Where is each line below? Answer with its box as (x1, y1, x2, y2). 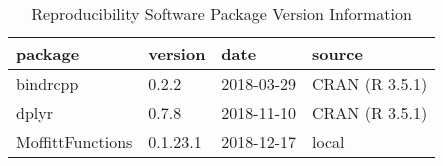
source (312, 42, 363, 65)
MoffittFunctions (16, 130, 133, 153)
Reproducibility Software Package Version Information (31, 2, 412, 25)
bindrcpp (16, 72, 79, 95)
